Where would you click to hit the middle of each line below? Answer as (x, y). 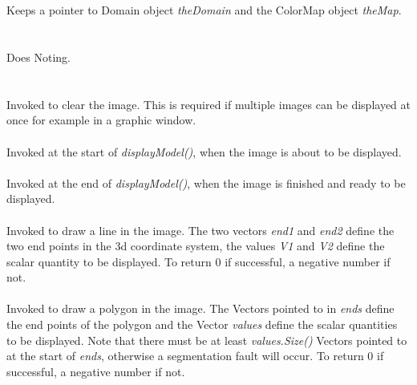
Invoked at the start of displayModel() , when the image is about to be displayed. (204, 151)
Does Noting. (38, 57)
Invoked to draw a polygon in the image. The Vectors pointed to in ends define (200, 308)
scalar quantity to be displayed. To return (109, 261)
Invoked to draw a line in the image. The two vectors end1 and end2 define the (200, 230)
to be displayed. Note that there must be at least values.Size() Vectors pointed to (207, 340)
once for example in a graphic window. (101, 120)
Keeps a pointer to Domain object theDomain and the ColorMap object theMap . (204, 10)
